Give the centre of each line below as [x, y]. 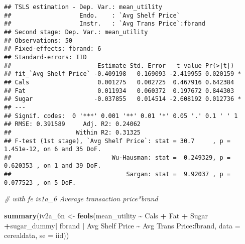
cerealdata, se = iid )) [37, 235]
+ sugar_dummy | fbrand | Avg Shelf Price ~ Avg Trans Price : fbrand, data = [122, 225]
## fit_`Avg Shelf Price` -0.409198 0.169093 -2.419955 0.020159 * [123, 74]
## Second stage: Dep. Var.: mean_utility [76, 32]
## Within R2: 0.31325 [73, 132]
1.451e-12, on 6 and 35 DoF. [53, 149]
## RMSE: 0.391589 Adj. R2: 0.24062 [73, 124]
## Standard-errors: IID [45, 57]
